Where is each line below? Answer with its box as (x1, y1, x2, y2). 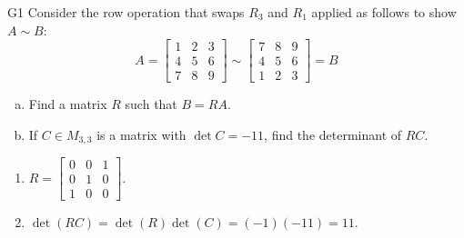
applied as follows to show (311, 3, 457, 21)
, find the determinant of (264, 124, 402, 144)
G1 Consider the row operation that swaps (7, 3, 245, 21)
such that (125, 94, 177, 114)
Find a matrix (28, 94, 107, 114)
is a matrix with (96, 124, 187, 144)
